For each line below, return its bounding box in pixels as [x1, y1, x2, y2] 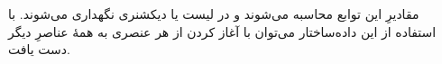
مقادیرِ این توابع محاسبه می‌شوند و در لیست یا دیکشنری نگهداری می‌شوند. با [8, 5, 419, 23]
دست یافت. [8, 40, 70, 59]
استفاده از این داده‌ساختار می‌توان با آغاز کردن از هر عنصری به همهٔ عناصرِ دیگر [8, 22, 437, 41]
